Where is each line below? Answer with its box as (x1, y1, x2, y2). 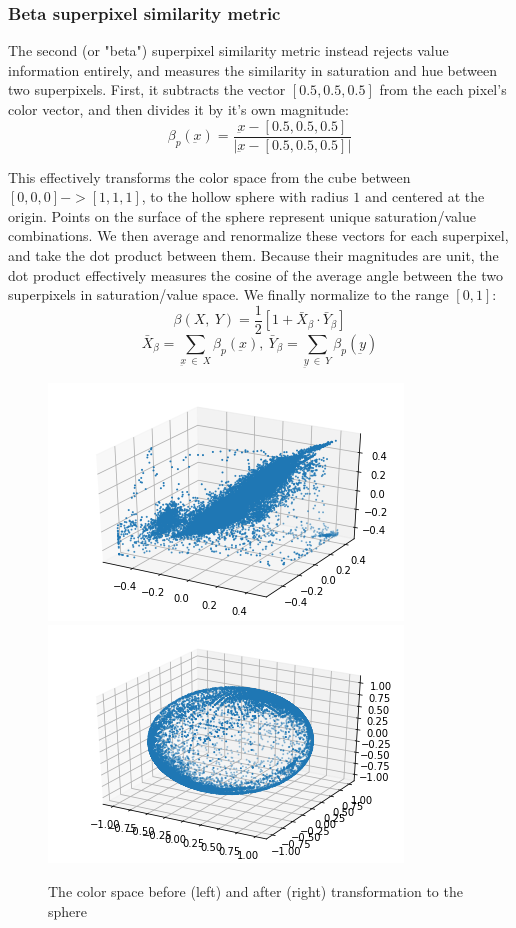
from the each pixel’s (379, 79, 507, 100)
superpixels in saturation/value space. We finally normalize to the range (8, 284, 449, 305)
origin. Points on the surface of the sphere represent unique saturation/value (8, 205, 476, 226)
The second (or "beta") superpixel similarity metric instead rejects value (8, 40, 449, 61)
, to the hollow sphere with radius (141, 186, 349, 207)
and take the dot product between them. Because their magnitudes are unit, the (8, 245, 499, 266)
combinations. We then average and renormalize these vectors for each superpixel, (8, 225, 509, 246)
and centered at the (364, 186, 485, 207)
